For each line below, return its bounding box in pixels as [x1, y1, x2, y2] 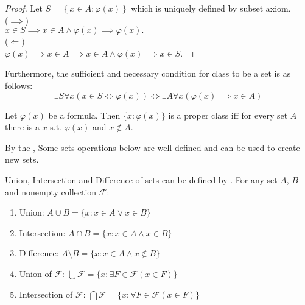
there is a [5, 121, 40, 133]
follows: [5, 79, 33, 91]
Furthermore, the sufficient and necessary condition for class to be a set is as [5, 67, 291, 80]
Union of [19, 267, 52, 279]
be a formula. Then [48, 108, 121, 121]
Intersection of [19, 287, 73, 300]
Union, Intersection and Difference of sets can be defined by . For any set [5, 173, 278, 186]
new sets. [5, 153, 39, 166]
